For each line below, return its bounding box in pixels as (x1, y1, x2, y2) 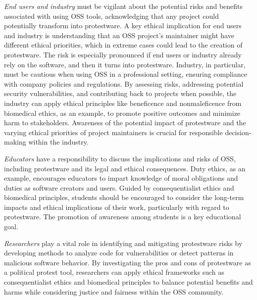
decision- (225, 127, 252, 137)
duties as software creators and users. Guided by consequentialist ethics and (4, 182, 234, 193)
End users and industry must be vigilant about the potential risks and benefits (4, 1, 243, 11)
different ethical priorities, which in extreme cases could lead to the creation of (4, 40, 243, 50)
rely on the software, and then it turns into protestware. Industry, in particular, (4, 59, 246, 69)
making (4, 137, 26, 147)
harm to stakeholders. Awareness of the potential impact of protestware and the (4, 117, 246, 128)
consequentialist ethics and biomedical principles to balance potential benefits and (4, 277, 253, 287)
